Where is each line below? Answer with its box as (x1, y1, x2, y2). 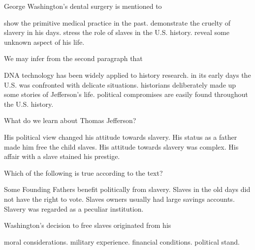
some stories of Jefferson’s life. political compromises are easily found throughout (4, 89, 248, 99)
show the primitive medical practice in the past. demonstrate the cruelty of (4, 17, 231, 28)
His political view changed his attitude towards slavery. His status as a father (4, 131, 237, 142)
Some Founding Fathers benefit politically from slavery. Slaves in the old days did (4, 184, 251, 194)
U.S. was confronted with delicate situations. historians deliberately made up (4, 79, 236, 90)
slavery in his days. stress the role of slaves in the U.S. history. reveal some (4, 27, 229, 37)
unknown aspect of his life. (4, 36, 85, 47)
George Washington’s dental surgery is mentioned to (4, 1, 162, 11)
